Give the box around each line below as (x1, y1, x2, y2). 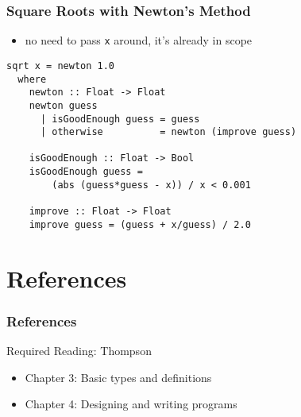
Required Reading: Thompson (6, 342, 152, 358)
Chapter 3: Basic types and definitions (25, 369, 212, 385)
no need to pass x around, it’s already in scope (25, 32, 253, 48)
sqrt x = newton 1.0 (6, 60, 115, 71)
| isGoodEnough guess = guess (40, 113, 200, 125)
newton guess (29, 99, 98, 111)
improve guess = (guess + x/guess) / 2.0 (29, 218, 251, 230)
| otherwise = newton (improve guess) (40, 126, 297, 138)
